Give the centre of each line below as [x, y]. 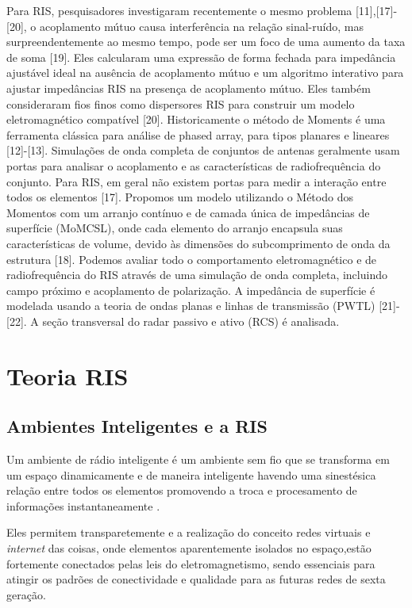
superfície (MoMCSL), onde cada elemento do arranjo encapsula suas [175, 228]
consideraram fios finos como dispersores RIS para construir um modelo [181, 103]
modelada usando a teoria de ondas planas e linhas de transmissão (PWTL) [191, 306]
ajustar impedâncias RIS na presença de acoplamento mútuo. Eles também [189, 88]
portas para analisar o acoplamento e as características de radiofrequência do [194, 165]
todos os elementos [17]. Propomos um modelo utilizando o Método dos [180, 197]
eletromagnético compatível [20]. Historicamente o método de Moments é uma [196, 119]
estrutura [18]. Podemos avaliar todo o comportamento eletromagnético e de [192, 259]
